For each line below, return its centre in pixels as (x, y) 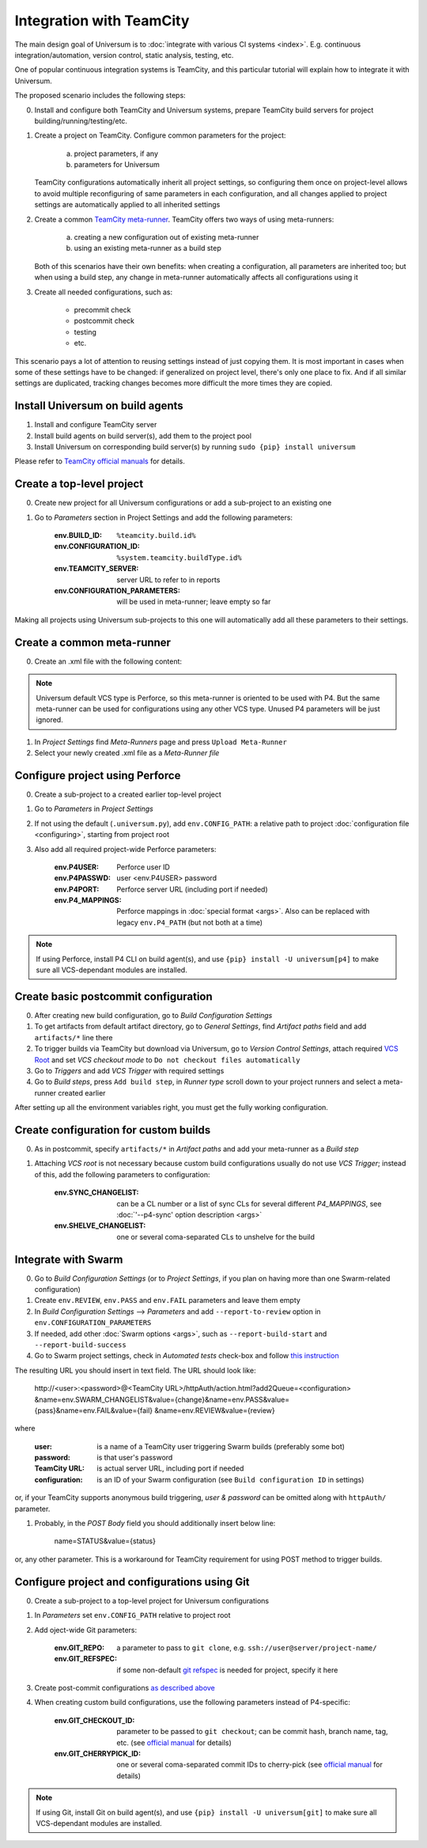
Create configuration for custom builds (113, 1130)
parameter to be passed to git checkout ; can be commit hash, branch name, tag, (252, 1732)
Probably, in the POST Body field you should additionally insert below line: (155, 1524)
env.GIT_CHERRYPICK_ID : (98, 1754)
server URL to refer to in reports (168, 579)
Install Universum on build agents (99, 406)
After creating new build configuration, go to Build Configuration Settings (153, 1015)
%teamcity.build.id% (157, 536)
